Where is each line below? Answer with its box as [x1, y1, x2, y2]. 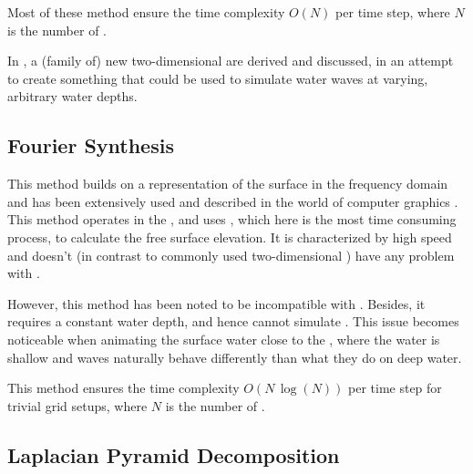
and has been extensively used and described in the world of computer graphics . [7, 191, 458, 211]
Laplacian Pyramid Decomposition [7, 440, 340, 469]
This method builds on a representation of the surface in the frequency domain [7, 174, 448, 193]
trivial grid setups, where [7, 396, 148, 415]
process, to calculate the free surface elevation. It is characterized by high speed [7, 227, 452, 246]
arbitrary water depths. [7, 87, 138, 106]
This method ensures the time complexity [7, 378, 240, 397]
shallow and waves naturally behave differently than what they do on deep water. [7, 347, 462, 366]
